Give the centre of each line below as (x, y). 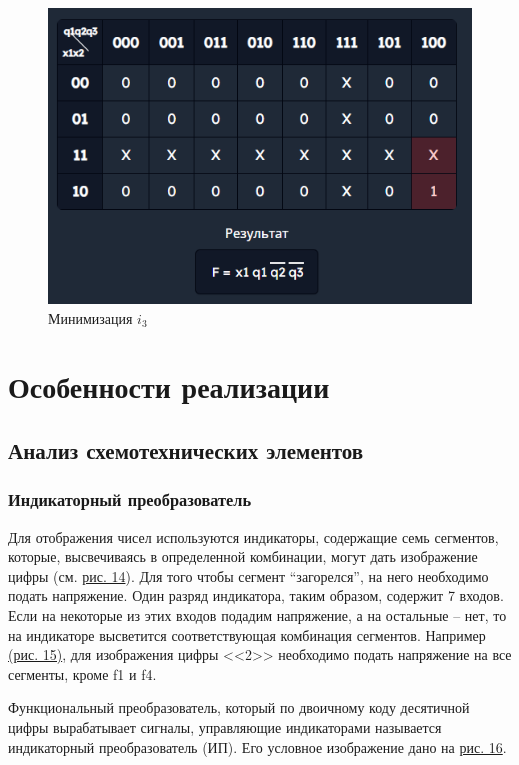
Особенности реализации (169, 386)
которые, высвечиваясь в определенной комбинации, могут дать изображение (243, 556)
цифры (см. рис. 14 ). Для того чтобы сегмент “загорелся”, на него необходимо (248, 575)
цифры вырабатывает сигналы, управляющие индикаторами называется (225, 726)
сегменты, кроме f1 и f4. (82, 673)
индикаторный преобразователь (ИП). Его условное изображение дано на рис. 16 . (257, 746)
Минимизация (90, 317)
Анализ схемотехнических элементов (186, 450)
